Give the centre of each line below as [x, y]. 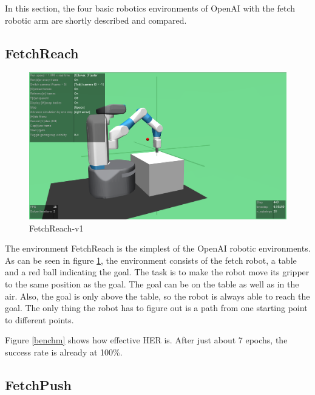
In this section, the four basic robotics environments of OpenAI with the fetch [150, 8]
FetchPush [38, 384]
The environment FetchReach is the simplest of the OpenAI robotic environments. [158, 248]
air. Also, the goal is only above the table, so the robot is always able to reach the [157, 296]
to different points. [39, 319]
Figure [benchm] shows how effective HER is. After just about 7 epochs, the [146, 340]
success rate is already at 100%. [64, 352]
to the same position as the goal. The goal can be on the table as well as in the [152, 283]
